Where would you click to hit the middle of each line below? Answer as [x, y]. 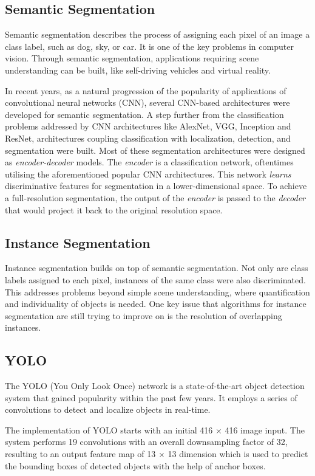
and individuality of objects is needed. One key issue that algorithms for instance [156, 304]
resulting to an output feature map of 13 [80, 454]
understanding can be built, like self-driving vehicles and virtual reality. [138, 70]
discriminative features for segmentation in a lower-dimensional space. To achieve [156, 186]
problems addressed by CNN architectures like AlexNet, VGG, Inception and [148, 126]
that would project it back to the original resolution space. [114, 209]
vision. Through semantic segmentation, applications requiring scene [132, 58]
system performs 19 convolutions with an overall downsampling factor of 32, [146, 442]
